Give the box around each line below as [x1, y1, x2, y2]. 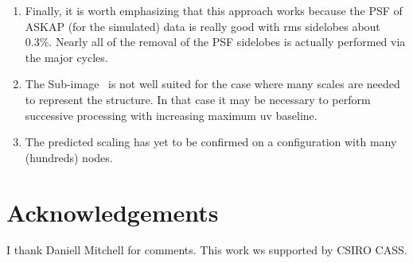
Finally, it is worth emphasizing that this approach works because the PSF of [25, 2, 403, 18]
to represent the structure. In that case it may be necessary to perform [25, 91, 371, 107]
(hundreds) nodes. [25, 149, 113, 165]
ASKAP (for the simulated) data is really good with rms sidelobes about [25, 17, 380, 34]
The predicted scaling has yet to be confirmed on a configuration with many [25, 133, 397, 150]
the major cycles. [25, 48, 108, 65]
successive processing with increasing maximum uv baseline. [25, 106, 318, 123]
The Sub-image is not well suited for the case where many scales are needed [25, 75, 400, 92]
